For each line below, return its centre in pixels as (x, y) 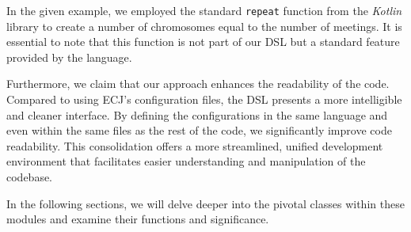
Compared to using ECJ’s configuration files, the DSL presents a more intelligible (204, 99)
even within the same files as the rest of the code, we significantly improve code (199, 130)
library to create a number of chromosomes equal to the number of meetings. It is (204, 26)
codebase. (30, 177)
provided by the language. (69, 57)
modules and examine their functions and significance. (138, 219)
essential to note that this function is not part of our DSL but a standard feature (203, 42)
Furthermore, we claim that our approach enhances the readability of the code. (198, 84)
